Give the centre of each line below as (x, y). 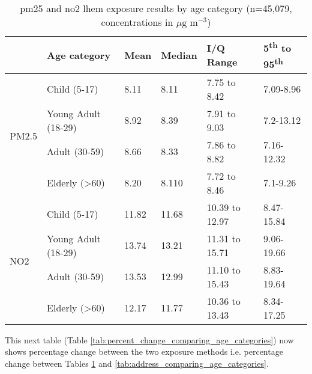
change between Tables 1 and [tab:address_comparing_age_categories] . (137, 363)
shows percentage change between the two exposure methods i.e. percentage (144, 351)
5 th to (277, 47)
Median (179, 55)
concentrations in (137, 22)
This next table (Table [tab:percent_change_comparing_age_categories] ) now (149, 339)
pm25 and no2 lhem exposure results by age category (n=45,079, (156, 8)
